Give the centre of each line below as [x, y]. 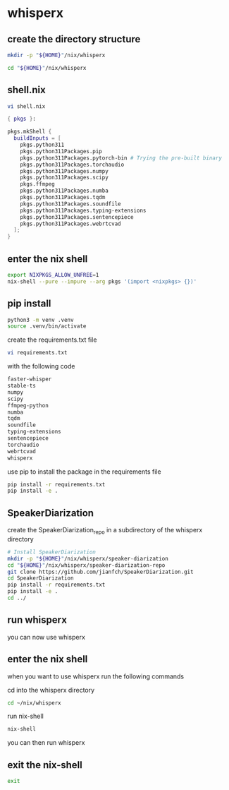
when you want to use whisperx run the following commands [96, 676]
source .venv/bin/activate [47, 326]
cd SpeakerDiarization [41, 578]
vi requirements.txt [38, 353]
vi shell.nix [26, 106]
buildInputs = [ [37, 138]
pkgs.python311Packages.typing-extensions [83, 210]
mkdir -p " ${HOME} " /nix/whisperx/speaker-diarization [88, 558]
